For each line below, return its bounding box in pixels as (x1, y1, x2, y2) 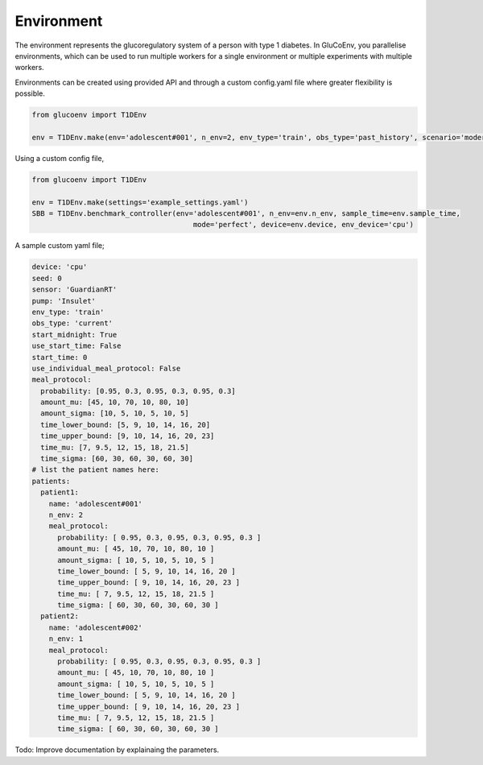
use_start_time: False (31, 341, 122, 350)
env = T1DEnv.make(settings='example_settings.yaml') (31, 197, 249, 207)
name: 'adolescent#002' (48, 622, 142, 632)
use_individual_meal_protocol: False (31, 363, 181, 373)
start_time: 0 (31, 353, 88, 362)
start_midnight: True (31, 330, 118, 339)
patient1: (40, 488, 80, 497)
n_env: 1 (48, 635, 84, 643)
